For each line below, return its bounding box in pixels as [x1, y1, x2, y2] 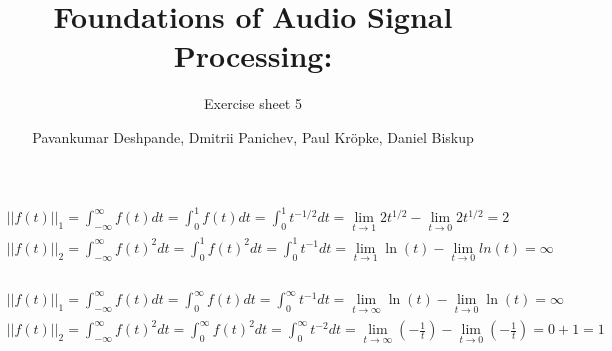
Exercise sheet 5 [204, 93, 302, 114]
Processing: [173, 35, 333, 76]
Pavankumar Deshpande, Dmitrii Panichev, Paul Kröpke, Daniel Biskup [32, 126, 474, 147]
